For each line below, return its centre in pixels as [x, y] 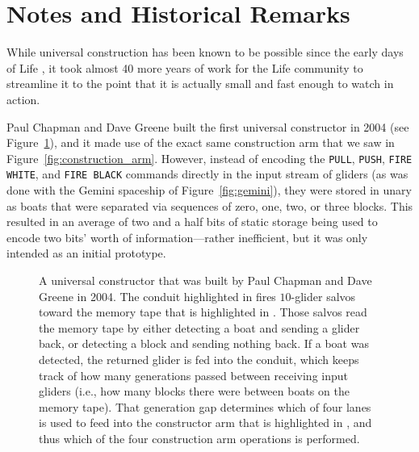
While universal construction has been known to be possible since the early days [205, 52]
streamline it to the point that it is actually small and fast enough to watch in [200, 84]
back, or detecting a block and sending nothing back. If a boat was [204, 343]
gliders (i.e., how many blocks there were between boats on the [194, 391]
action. [23, 99]
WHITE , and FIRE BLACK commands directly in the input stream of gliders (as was [207, 174]
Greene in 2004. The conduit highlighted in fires [157, 296]
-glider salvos [323, 296]
